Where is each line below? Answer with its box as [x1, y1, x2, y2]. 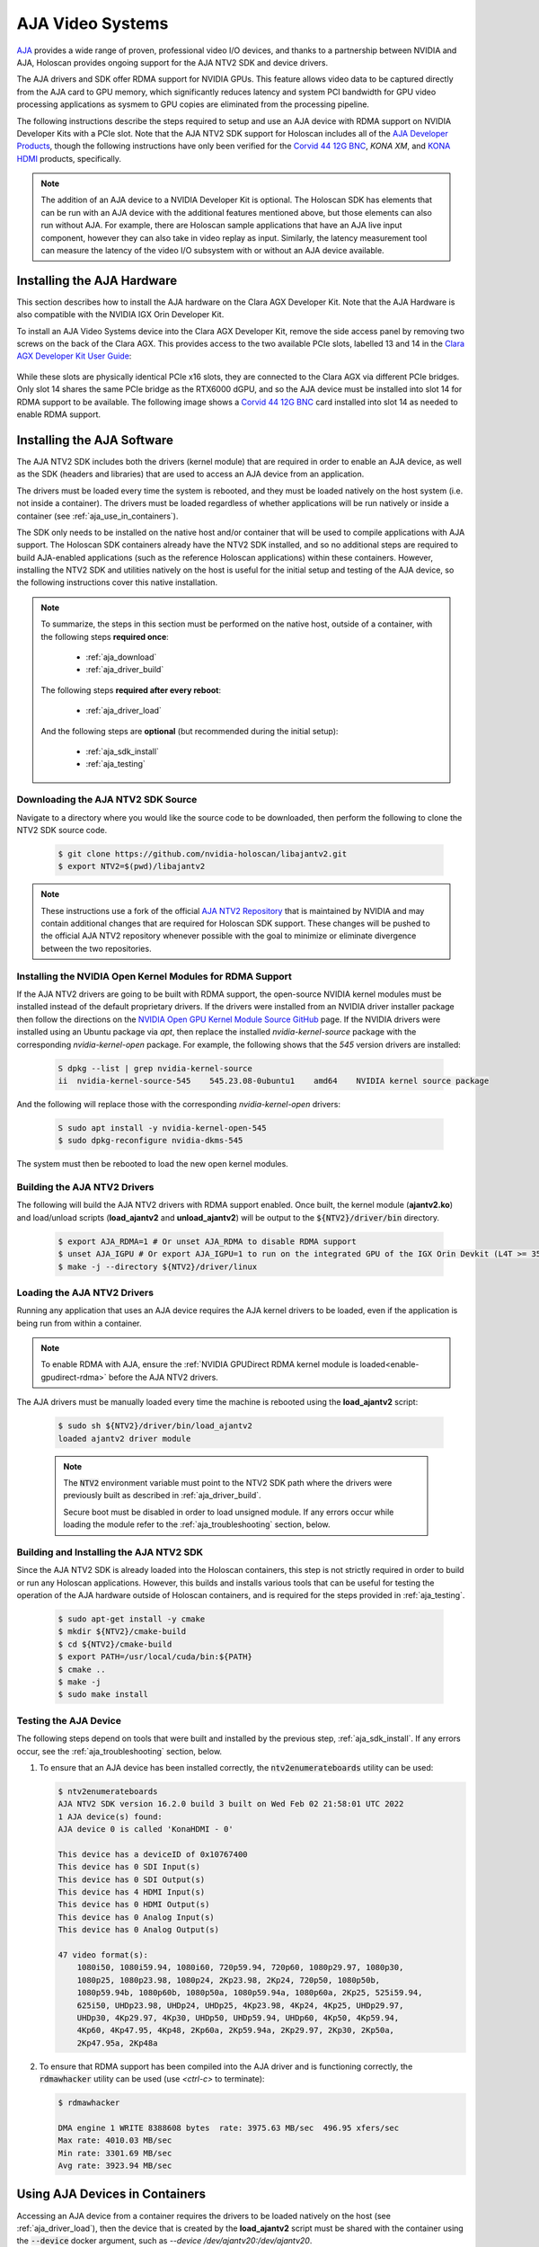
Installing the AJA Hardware [16, 272, 178, 288]
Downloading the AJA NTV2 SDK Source [16, 794, 198, 806]
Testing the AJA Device [16, 1714, 121, 1727]
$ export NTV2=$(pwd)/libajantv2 [57, 861, 206, 872]
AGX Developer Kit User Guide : [16, 351, 132, 361]
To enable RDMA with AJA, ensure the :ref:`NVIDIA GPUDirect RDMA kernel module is [40, 1359, 358, 1370]
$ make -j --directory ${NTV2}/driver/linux [57, 1261, 258, 1272]
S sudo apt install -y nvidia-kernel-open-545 [57, 1123, 267, 1132]
